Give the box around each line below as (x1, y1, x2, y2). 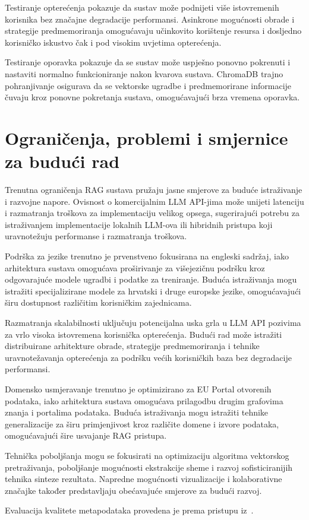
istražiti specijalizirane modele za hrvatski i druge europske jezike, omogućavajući (5, 284, 301, 297)
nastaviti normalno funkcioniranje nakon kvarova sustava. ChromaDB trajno (5, 67, 283, 80)
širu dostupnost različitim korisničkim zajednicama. (5, 296, 192, 309)
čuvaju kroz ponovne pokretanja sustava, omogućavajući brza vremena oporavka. (5, 91, 300, 103)
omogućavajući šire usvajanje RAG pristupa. (5, 429, 167, 442)
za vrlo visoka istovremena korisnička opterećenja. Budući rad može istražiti (5, 328, 282, 340)
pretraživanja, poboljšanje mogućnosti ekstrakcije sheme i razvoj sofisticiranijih (5, 461, 293, 473)
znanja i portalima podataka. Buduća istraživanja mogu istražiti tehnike (5, 406, 269, 418)
